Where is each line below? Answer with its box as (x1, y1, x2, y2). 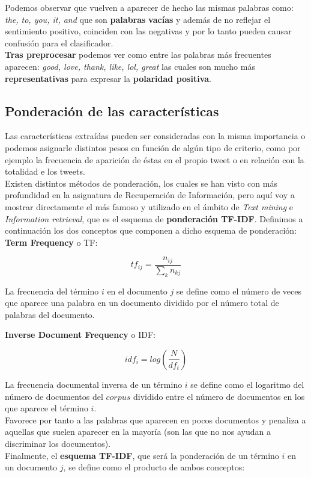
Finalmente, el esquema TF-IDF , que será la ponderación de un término (5, 449, 279, 461)
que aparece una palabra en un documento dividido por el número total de (5, 296, 279, 309)
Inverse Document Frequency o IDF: (5, 328, 155, 341)
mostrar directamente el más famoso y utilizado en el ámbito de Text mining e (5, 200, 294, 213)
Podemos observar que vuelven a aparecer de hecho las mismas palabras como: (5, 1, 294, 13)
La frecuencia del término (5, 284, 99, 297)
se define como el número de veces (176, 284, 301, 297)
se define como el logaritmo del (190, 378, 304, 390)
